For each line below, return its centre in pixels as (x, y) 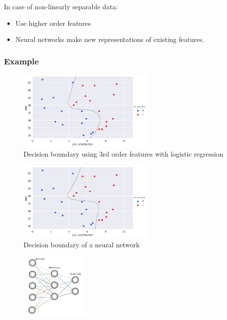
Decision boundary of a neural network (82, 244)
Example (21, 61)
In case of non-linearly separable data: (61, 6)
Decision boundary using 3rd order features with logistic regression (124, 153)
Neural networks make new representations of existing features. (110, 39)
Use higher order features (53, 23)
